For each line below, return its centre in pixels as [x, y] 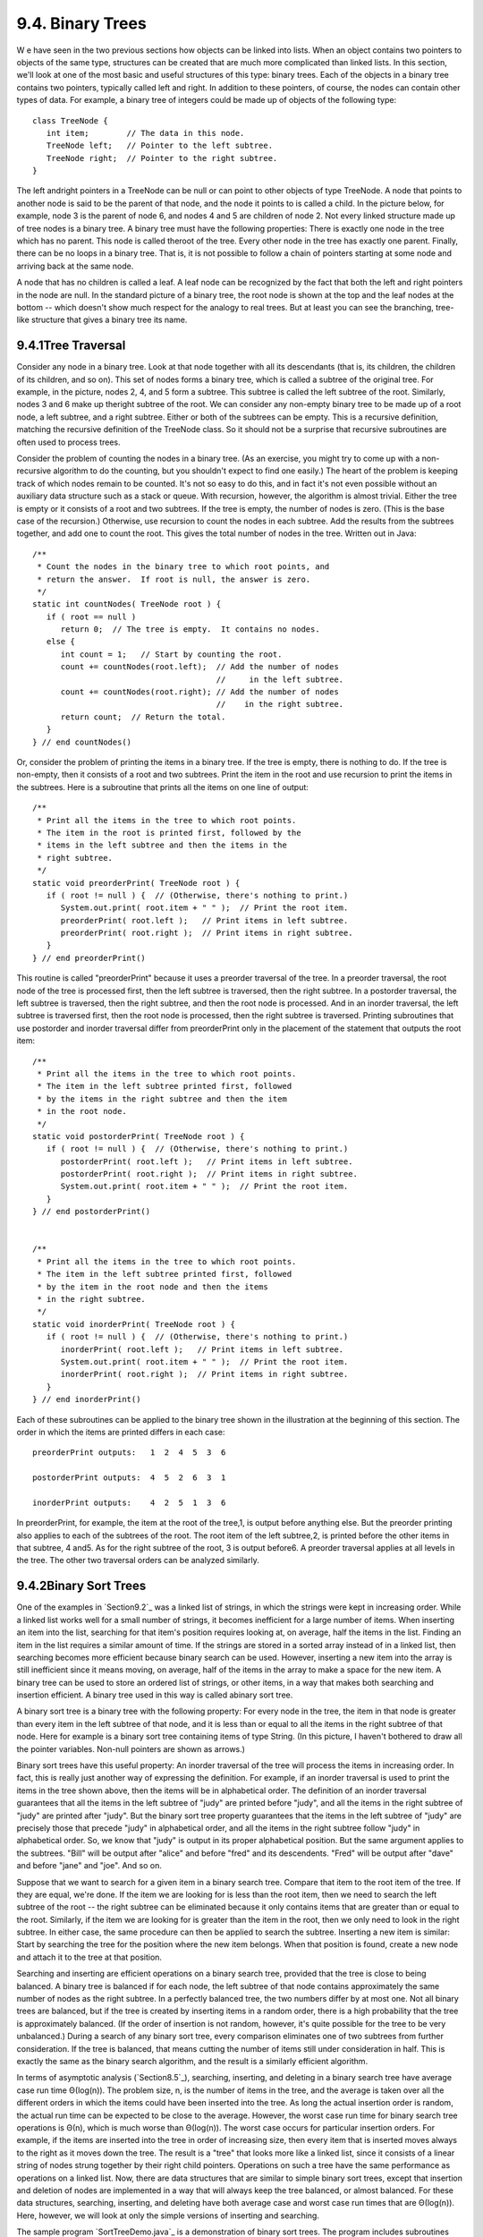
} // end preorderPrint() [89, 958]
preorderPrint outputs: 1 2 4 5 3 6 [129, 1453]
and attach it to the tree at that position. [89, 1957]
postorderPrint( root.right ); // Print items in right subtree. [209, 1174]
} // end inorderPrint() [87, 1399]
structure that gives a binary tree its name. [110, 320]
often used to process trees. [68, 442]
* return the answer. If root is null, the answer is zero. [174, 579]
